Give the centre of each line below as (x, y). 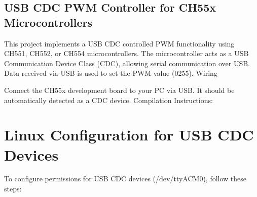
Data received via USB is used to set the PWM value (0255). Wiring (111, 73)
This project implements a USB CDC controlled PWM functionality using (119, 43)
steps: (13, 189)
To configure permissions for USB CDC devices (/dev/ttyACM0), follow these (125, 179)
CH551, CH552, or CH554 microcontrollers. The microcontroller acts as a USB (126, 53)
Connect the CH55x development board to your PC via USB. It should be (119, 90)
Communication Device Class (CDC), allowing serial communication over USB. (127, 63)
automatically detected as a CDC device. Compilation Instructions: (108, 100)
